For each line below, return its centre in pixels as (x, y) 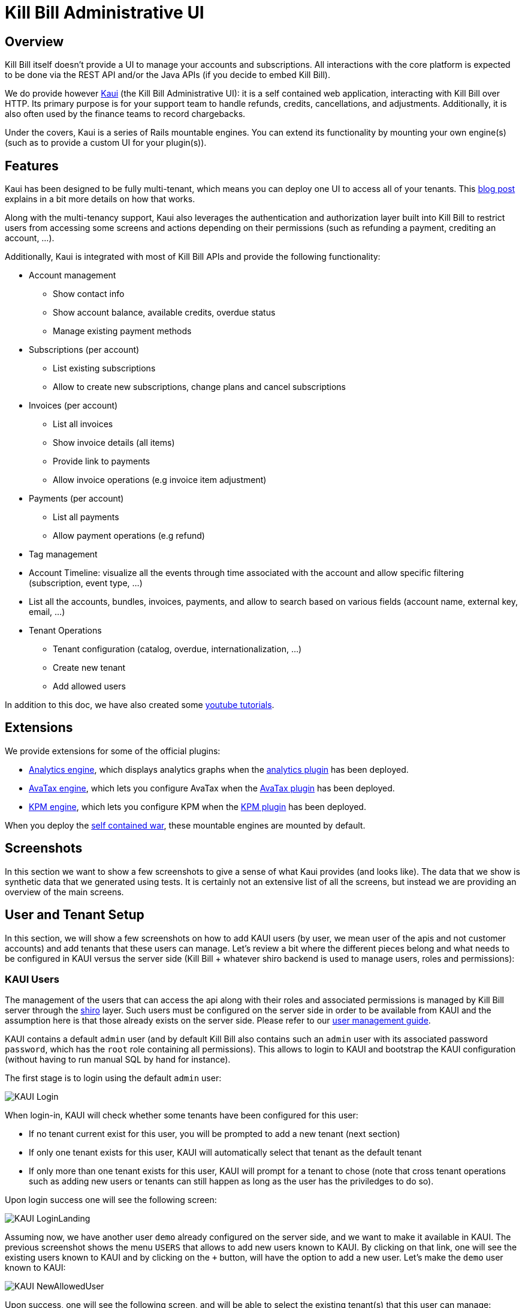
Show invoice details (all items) (114, 443)
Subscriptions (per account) (84, 350)
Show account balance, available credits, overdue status (164, 313)
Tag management (63, 554)
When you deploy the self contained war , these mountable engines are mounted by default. (185, 825)
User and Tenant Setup (75, 915)
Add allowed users (89, 686)
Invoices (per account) (73, 406)
